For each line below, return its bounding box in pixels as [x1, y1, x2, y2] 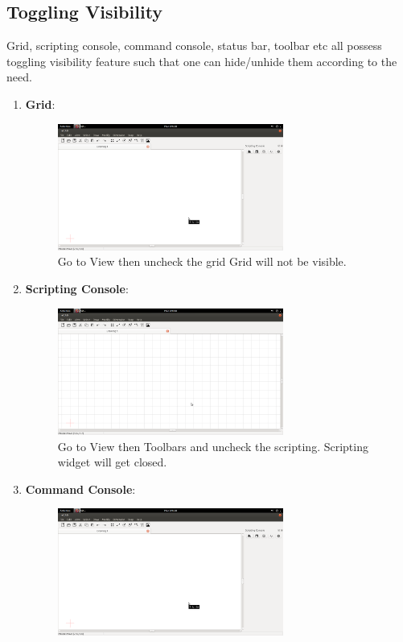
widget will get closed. [57, 454, 167, 470]
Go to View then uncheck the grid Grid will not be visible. [57, 253, 347, 270]
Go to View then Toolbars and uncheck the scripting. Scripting [57, 437, 368, 454]
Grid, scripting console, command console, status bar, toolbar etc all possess [6, 37, 382, 54]
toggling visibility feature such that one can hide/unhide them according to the [6, 52, 397, 69]
